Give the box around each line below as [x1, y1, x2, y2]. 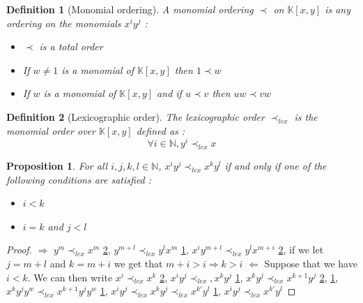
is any [325, 2, 351, 16]
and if [157, 86, 182, 101]
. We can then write [27, 269, 113, 284]
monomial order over [6, 123, 95, 138]
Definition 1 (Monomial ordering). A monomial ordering [6, 2, 254, 16]
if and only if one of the [224, 158, 327, 173]
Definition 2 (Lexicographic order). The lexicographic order [6, 109, 265, 124]
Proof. [6, 242, 32, 257]
